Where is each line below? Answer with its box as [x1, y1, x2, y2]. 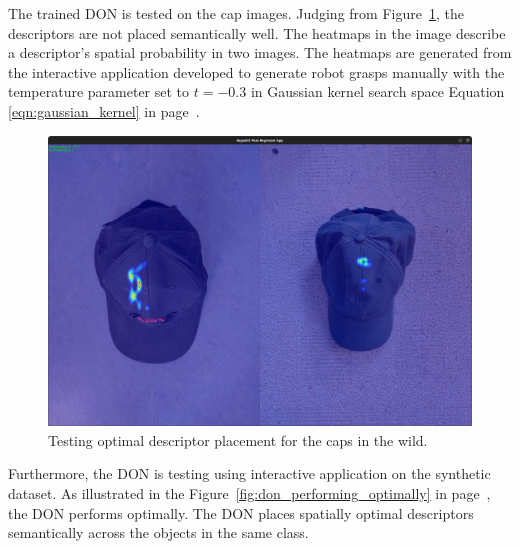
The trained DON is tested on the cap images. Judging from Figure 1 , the [8, 3, 464, 23]
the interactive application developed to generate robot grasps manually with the [8, 61, 505, 82]
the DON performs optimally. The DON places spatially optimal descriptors [8, 502, 474, 523]
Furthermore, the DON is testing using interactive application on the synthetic [8, 463, 491, 484]
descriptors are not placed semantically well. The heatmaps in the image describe [8, 22, 506, 43]
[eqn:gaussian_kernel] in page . [8, 100, 200, 121]
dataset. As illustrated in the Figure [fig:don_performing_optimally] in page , [8, 483, 491, 504]
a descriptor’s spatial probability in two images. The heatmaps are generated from [8, 42, 512, 63]
